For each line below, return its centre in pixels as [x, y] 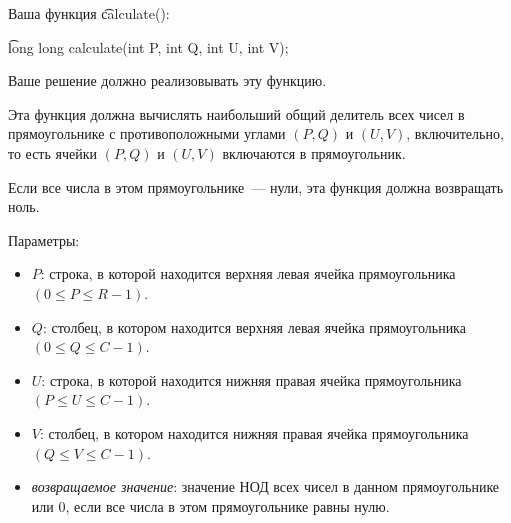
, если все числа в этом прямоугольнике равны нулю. [227, 505]
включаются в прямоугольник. [314, 152]
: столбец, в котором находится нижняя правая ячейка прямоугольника [254, 432]
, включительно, [455, 133]
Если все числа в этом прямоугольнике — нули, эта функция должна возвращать [256, 186]
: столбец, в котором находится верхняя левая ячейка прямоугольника [254, 326]
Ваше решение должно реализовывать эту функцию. [167, 80]
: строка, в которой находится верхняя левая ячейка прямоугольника [248, 273]
